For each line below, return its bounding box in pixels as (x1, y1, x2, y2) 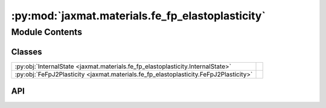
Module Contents (11, 27, 83, 37)
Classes (11, 46, 42, 57)
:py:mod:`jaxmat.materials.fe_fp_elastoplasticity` (11, 9, 266, 22)
